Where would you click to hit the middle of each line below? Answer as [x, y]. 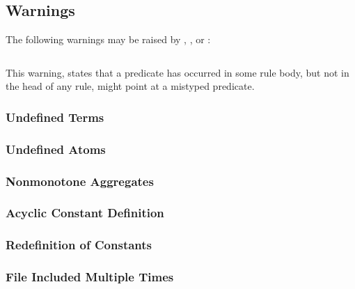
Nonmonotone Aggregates [80, 181]
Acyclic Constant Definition [85, 213]
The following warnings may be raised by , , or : [108, 39]
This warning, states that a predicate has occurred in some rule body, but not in [177, 72]
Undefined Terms [55, 117]
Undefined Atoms [56, 149]
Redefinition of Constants [79, 245]
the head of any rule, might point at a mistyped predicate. [130, 86]
